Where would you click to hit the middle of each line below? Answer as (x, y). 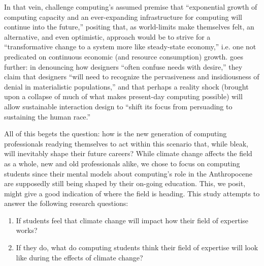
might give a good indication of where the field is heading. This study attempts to (132, 193)
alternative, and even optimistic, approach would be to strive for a (107, 36)
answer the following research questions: (66, 203)
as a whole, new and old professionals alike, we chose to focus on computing (122, 163)
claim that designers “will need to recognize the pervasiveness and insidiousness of (132, 77)
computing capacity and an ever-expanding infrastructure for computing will (123, 17)
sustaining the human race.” (47, 116)
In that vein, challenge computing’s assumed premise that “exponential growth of (131, 7)
